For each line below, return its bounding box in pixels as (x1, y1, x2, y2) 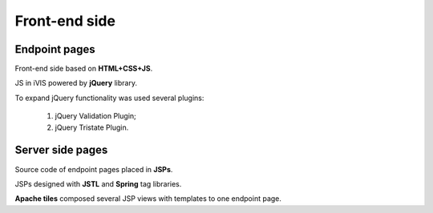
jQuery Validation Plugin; (55, 111, 136, 121)
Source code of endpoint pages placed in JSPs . (14, 164, 173, 174)
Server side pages (14, 143, 108, 157)
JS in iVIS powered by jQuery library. (14, 78, 138, 88)
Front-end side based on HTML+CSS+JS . (14, 64, 153, 74)
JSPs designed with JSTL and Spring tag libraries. (14, 179, 182, 188)
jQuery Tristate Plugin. (55, 123, 129, 132)
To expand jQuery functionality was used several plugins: (14, 93, 204, 102)
